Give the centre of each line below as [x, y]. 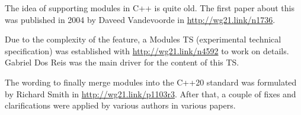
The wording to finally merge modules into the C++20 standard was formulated [151, 82]
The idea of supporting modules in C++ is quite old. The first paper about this [150, 8]
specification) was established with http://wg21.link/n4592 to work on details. [147, 50]
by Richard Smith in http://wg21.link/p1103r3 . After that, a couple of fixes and [150, 93]
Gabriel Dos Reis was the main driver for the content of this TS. [122, 62]
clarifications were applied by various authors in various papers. [120, 105]
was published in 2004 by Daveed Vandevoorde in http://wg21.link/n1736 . [140, 19]
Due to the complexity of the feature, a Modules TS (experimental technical [143, 39]
